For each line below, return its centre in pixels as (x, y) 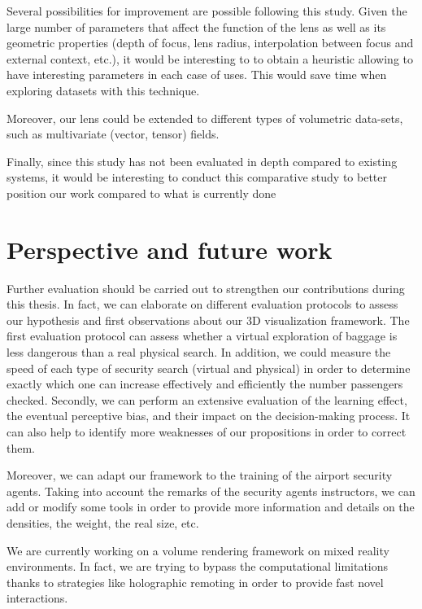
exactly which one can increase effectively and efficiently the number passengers (205, 384)
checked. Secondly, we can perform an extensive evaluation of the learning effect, (207, 399)
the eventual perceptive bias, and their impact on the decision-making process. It (209, 416)
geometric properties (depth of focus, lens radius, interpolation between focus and (210, 43)
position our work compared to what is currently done (141, 193)
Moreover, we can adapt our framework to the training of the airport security (200, 475)
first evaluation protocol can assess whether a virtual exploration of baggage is (202, 336)
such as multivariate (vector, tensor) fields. (113, 134)
